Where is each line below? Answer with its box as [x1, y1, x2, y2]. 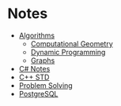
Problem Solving [18, 80, 73, 90]
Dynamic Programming [30, 47, 106, 57]
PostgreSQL [18, 89, 59, 98]
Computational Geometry [30, 38, 114, 48]
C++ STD [18, 72, 50, 82]
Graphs [30, 56, 55, 65]
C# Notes [18, 64, 51, 73]
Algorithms [18, 31, 55, 40]
